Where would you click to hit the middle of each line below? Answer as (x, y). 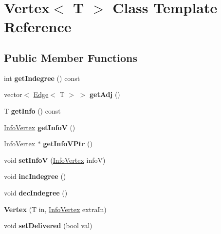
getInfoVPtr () (68, 144)
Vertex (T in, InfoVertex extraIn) (55, 209)
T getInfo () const (32, 110)
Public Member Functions (71, 57)
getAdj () (105, 94)
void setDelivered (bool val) (48, 225)
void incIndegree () (35, 176)
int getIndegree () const (42, 78)
